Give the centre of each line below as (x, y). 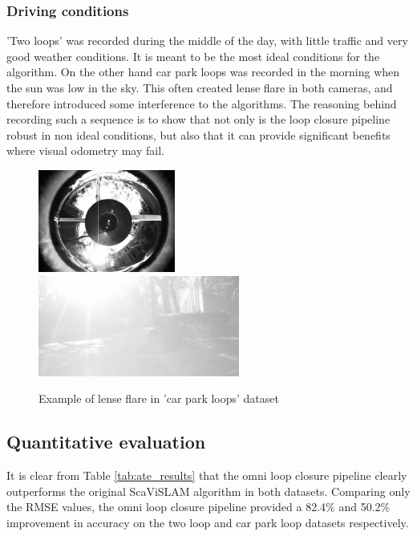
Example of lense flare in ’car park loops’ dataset (159, 398)
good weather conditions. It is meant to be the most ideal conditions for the (193, 56)
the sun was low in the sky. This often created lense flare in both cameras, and (200, 87)
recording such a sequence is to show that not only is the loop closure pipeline (198, 119)
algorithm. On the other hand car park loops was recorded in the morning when (203, 72)
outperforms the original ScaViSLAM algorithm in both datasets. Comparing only (208, 491)
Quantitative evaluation (106, 442)
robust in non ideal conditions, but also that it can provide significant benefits (198, 134)
